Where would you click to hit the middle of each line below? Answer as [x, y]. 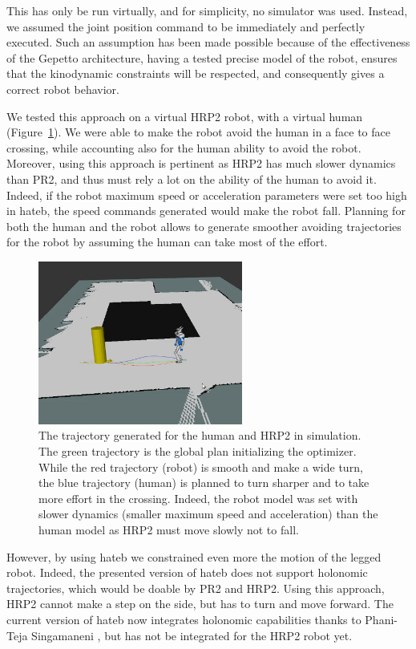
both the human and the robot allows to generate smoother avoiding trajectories [204, 226]
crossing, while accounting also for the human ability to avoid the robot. [184, 147]
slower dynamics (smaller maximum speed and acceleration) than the [208, 514]
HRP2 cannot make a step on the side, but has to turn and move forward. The [200, 604]
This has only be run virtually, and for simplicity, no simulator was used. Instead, [207, 10]
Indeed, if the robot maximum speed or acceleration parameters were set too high [207, 195]
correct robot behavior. [63, 89]
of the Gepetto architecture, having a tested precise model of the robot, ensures [202, 57]
